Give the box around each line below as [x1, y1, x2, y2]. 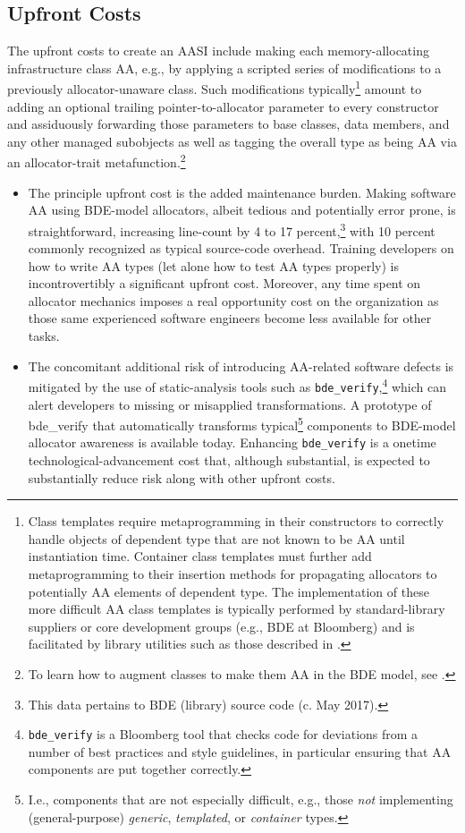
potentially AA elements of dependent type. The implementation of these [28, 582, 429, 600]
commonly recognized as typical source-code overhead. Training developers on [28, 239, 454, 258]
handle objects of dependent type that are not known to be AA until [28, 529, 405, 548]
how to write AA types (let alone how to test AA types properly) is [28, 256, 399, 275]
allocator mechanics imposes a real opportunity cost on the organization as [28, 291, 439, 310]
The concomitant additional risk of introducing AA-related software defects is [28, 356, 454, 375]
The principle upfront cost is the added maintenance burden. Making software [28, 183, 456, 201]
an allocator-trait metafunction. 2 [7, 150, 186, 172]
